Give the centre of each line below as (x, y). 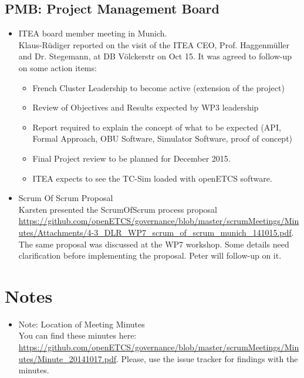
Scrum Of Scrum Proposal (66, 198)
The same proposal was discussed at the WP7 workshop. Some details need (154, 244)
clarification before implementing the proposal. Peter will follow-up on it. (150, 255)
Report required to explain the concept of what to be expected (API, (157, 127)
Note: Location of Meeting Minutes (82, 324)
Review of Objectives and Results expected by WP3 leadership (146, 107)
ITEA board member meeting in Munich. (93, 33)
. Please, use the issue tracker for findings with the (207, 358)
